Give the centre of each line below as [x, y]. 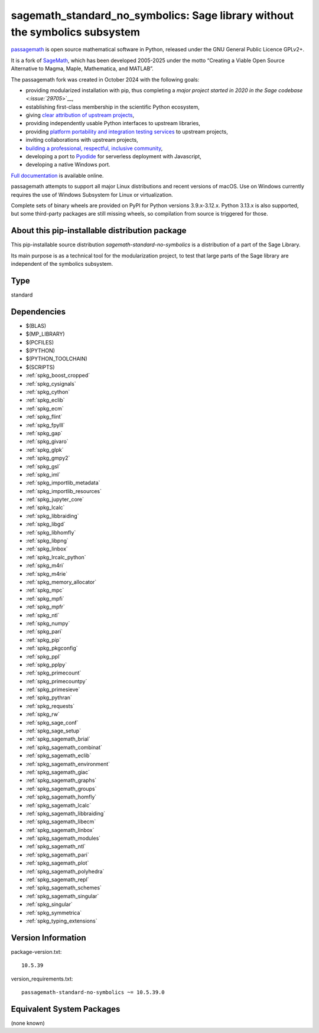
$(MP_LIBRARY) [45, 334]
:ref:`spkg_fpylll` [45, 425]
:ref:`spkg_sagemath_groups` [61, 788]
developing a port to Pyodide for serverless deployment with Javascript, [114, 157]
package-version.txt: [36, 951]
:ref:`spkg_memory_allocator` [61, 582]
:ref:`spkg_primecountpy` [56, 681]
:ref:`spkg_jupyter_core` [55, 500]
